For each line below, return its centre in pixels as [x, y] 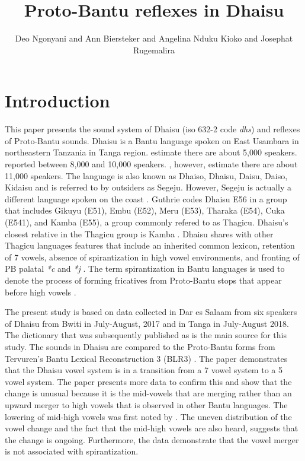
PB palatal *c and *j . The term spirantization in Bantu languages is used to [145, 268]
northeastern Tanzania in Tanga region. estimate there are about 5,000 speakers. [151, 152]
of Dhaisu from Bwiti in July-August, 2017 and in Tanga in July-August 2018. [147, 323]
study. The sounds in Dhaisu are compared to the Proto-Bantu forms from [140, 346]
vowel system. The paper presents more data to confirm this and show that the [148, 381]
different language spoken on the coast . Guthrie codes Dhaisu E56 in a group [146, 198]
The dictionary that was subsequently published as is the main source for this [146, 335]
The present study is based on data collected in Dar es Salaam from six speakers [151, 312]
